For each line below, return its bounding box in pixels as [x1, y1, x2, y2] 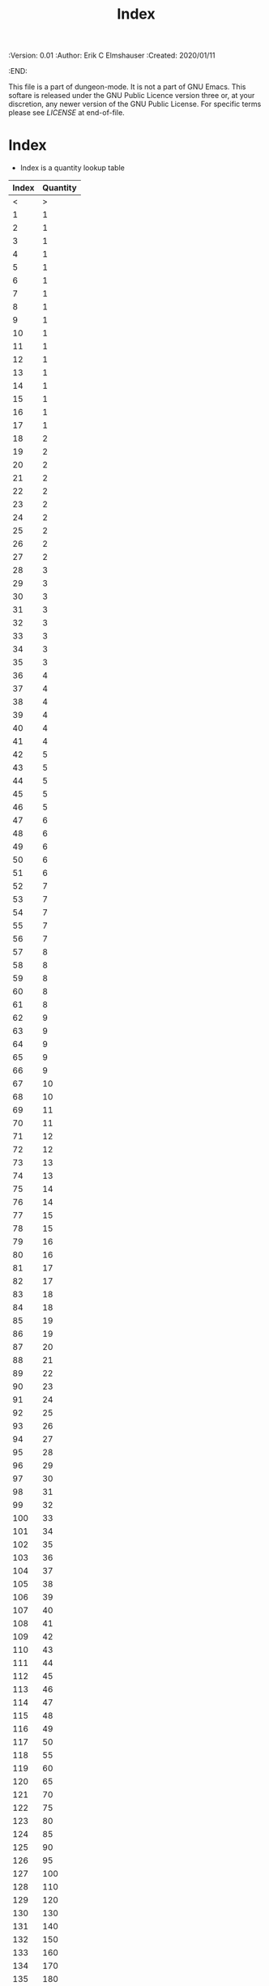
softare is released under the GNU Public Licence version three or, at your [8, 91, 255, 100]
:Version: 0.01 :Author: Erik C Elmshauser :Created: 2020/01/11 [8, 50, 216, 61]
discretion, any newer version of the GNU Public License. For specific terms [8, 99, 262, 109]
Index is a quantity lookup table [19, 163, 126, 173]
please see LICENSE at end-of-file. [8, 108, 126, 117]
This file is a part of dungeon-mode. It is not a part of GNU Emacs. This [8, 82, 246, 92]
